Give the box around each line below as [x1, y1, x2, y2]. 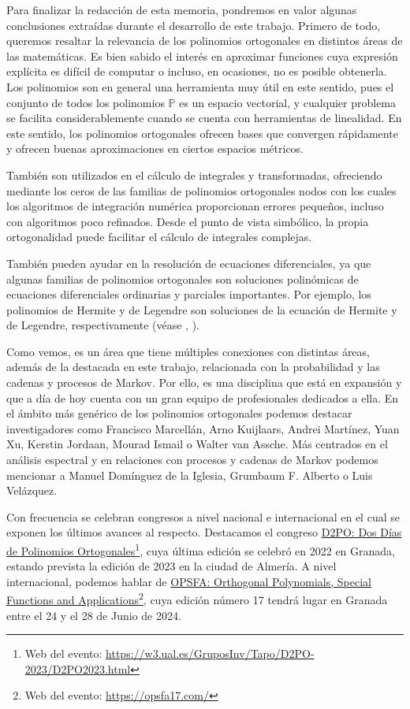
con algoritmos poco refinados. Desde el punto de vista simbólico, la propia [6, 213, 369, 229]
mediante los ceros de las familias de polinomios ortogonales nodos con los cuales [6, 182, 397, 199]
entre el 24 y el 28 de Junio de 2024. [6, 607, 181, 623]
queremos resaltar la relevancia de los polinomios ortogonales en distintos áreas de [6, 32, 403, 49]
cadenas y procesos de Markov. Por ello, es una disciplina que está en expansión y [6, 374, 402, 391]
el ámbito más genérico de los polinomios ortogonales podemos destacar [6, 405, 352, 421]
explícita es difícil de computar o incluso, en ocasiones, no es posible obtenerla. [6, 63, 387, 80]
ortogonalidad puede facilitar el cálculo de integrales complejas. [6, 228, 312, 245]
